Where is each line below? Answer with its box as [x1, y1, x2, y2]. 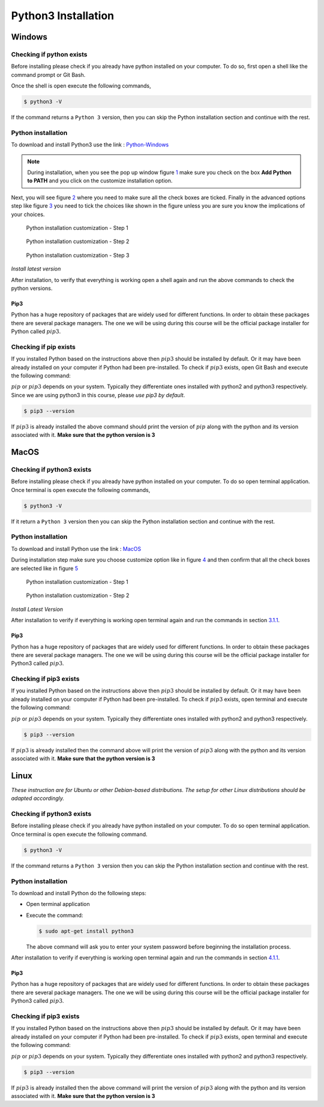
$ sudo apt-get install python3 [38, 928, 134, 934]
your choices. [11, 211, 45, 218]
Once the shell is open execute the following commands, [11, 82, 151, 89]
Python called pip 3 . [11, 328, 61, 335]
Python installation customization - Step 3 [26, 251, 130, 259]
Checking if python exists [11, 50, 88, 58]
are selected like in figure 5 [11, 565, 78, 572]
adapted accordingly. [11, 795, 65, 802]
